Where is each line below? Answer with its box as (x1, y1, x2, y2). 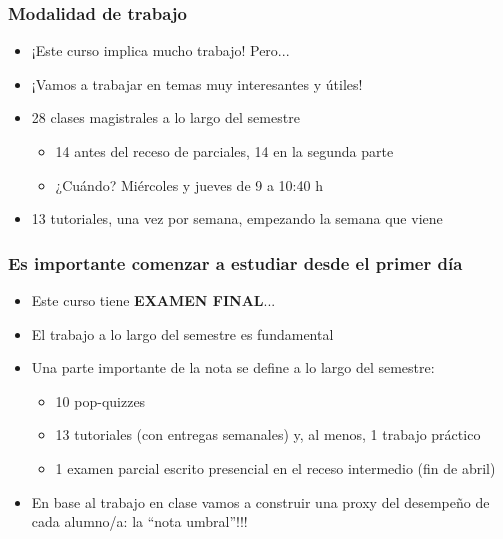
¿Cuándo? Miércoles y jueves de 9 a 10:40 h (55, 174, 323, 195)
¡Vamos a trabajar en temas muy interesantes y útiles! (31, 73, 363, 94)
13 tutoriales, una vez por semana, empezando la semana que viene (31, 208, 443, 229)
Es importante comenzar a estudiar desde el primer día (8, 250, 463, 275)
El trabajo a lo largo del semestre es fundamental (31, 323, 334, 344)
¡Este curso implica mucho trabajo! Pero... (31, 40, 290, 61)
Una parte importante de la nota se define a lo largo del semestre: (31, 357, 435, 378)
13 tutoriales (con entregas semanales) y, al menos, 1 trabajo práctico (55, 424, 481, 445)
